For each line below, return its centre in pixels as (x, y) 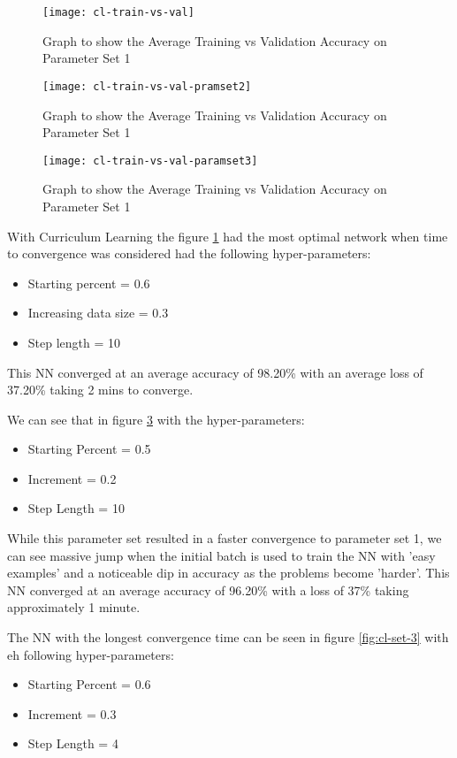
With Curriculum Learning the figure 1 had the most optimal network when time (228, 236)
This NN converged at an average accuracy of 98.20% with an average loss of (215, 372)
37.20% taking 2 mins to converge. (100, 390)
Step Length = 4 (73, 743)
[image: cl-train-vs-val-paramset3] (150, 161)
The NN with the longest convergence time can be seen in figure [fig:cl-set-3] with (228, 637)
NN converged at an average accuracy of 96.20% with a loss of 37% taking (208, 590)
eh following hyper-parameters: (91, 654)
